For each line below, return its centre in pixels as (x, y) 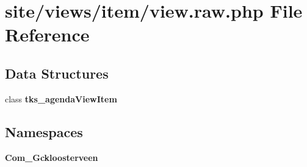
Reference (47, 34)
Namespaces (44, 131)
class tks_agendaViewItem (61, 98)
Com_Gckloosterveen (52, 157)
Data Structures (57, 73)
